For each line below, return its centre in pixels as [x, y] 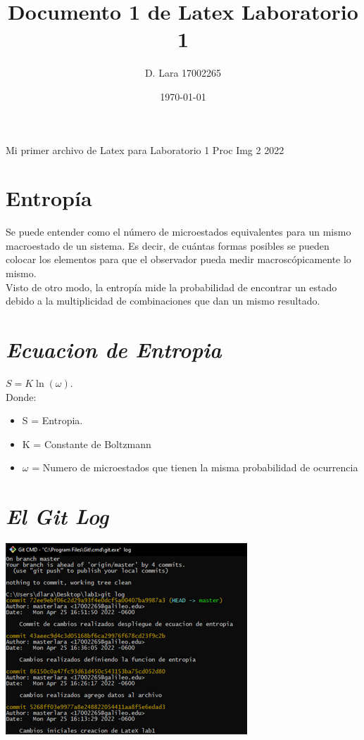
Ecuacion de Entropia [114, 349]
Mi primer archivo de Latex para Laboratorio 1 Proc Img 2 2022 [145, 149]
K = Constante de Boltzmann [87, 444]
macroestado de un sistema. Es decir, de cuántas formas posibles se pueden [168, 245]
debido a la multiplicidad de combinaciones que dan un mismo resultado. [163, 301]
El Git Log [57, 516]
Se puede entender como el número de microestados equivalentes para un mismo [178, 232]
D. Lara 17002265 [183, 73]
